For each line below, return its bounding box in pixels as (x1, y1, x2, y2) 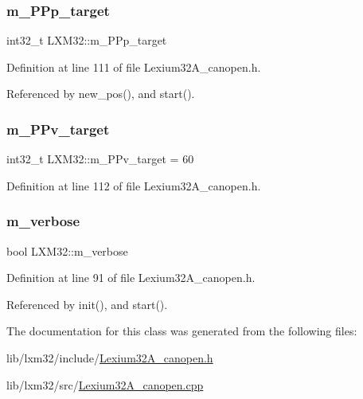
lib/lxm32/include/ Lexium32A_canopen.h (6, 350, 213, 366)
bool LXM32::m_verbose (6, 242, 128, 259)
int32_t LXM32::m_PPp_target (6, 32, 167, 49)
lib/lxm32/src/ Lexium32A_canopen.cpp (6, 376, 204, 393)
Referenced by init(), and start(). (6, 295, 168, 312)
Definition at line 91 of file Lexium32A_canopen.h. (6, 269, 256, 286)
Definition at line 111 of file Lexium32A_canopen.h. (6, 58, 261, 75)
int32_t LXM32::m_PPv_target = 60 (6, 151, 194, 167)
